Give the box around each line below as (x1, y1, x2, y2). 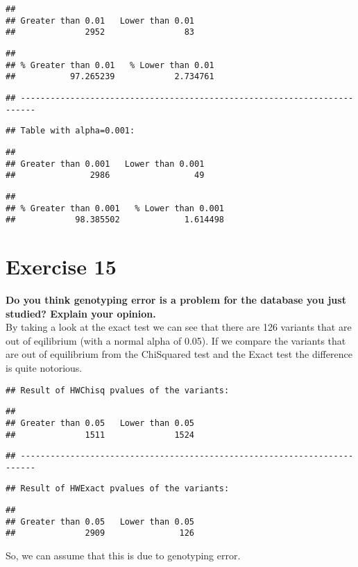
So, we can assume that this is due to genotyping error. (6, 548, 241, 563)
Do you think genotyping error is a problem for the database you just (6, 292, 346, 306)
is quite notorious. (6, 360, 83, 375)
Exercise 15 (6, 252, 117, 281)
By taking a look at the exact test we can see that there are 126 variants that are (6, 320, 352, 334)
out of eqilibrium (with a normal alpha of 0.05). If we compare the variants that (6, 333, 346, 347)
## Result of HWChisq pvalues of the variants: (6, 385, 230, 395)
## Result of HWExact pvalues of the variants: (6, 484, 230, 494)
